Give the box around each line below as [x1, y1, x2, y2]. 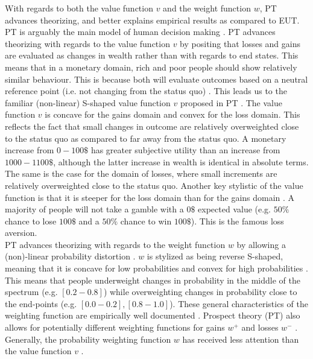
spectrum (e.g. [5, 285, 58, 298]
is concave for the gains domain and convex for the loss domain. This [45, 108, 300, 121]
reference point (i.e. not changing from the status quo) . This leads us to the [5, 84, 287, 97]
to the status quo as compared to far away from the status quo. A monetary [5, 132, 286, 144]
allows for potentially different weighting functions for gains [5, 321, 225, 334]
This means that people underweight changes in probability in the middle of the [5, 273, 300, 286]
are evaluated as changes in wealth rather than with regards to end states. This [5, 49, 299, 62]
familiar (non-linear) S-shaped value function [5, 96, 171, 109]
